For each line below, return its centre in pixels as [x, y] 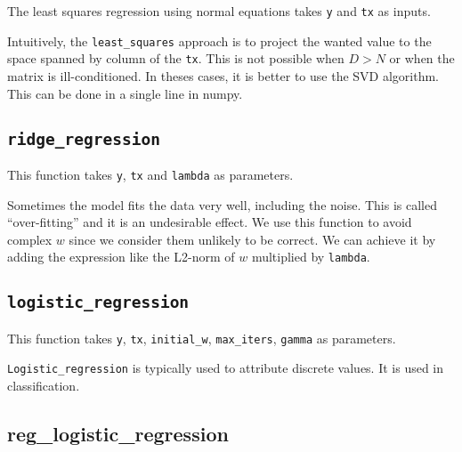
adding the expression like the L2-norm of [121, 257]
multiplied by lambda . [311, 257]
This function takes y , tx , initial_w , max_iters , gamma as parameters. [202, 338]
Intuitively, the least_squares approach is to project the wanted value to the [219, 40]
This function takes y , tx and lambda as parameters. [150, 174]
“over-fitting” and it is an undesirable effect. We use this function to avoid [210, 222]
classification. [44, 386]
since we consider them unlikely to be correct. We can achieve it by [252, 239]
